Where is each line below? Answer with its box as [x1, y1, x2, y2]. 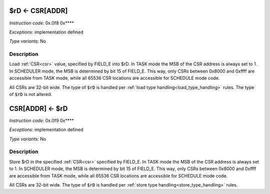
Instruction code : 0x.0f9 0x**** [9, 117, 74, 123]
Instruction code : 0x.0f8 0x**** [9, 20, 74, 26]
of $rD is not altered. [9, 91, 52, 97]
